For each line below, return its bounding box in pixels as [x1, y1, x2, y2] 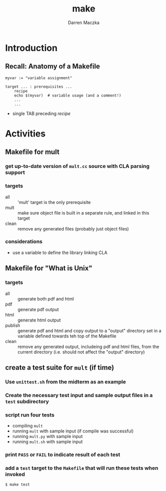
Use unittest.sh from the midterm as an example [5, 378, 126, 385]
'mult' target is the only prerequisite [17, 199, 91, 205]
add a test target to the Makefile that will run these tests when [5, 464, 159, 471]
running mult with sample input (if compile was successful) [12, 428, 134, 434]
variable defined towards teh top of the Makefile [17, 333, 117, 339]
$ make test [5, 482, 30, 487]
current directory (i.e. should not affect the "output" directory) [17, 348, 145, 355]
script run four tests [5, 411, 55, 418]
